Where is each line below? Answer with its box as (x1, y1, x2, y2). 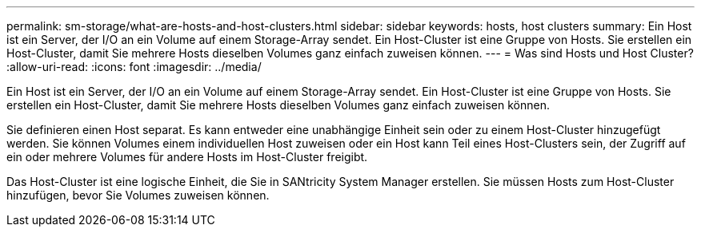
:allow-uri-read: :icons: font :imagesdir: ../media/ (6, 60, 262, 73)
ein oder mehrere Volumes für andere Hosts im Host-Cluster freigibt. (6, 150, 368, 164)
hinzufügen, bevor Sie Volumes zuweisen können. (6, 188, 270, 202)
